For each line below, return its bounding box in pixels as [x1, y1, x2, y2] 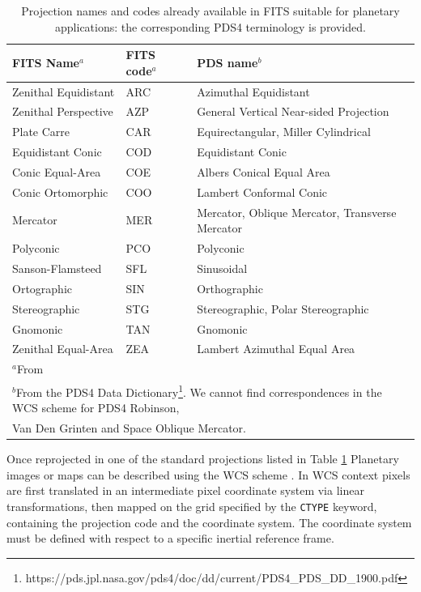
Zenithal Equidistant [12, 83, 115, 100]
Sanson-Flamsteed [12, 259, 102, 276]
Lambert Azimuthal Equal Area [197, 340, 355, 357]
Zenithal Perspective [12, 103, 113, 120]
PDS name [197, 53, 258, 70]
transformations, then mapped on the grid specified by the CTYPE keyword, [6, 498, 377, 514]
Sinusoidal [197, 259, 248, 276]
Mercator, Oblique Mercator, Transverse [197, 203, 397, 220]
